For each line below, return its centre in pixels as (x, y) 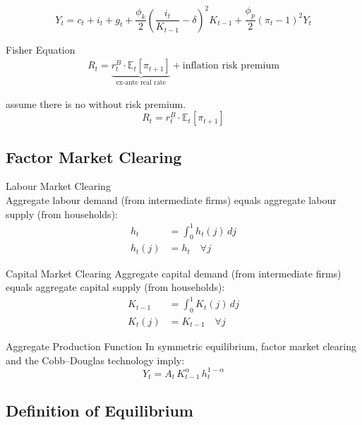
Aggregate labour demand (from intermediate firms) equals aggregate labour (171, 199)
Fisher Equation (41, 49)
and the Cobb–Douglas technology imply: (95, 360)
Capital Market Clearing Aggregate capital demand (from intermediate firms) (174, 273)
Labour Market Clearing (58, 186)
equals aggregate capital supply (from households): (115, 287)
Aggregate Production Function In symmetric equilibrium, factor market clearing (181, 346)
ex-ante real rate (141, 83)
